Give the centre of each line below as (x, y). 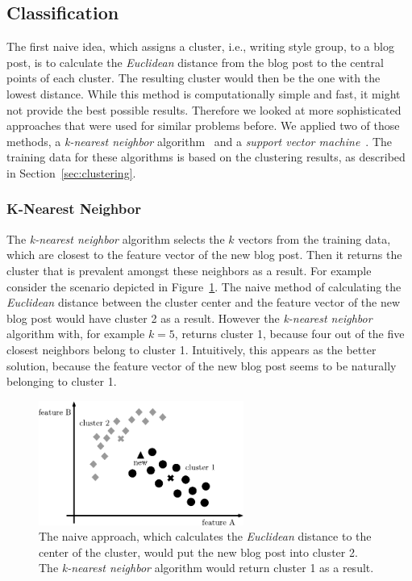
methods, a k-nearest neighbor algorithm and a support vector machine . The (200, 141)
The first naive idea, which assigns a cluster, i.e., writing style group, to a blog (200, 46)
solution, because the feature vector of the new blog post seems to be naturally (202, 365)
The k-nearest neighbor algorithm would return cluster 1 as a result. (206, 568)
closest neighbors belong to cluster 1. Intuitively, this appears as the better (191, 349)
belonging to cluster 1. (62, 381)
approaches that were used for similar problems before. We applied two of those (203, 125)
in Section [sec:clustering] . (71, 172)
